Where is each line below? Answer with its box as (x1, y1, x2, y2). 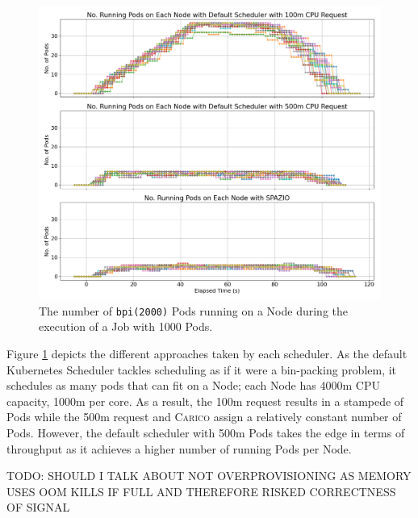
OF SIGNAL (6, 499, 70, 516)
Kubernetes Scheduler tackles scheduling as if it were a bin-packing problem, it (6, 361, 397, 378)
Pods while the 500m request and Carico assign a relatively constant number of (6, 408, 402, 425)
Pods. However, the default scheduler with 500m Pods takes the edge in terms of (6, 424, 405, 441)
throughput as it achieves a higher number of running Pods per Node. (6, 440, 352, 457)
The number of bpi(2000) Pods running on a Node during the (39, 302, 348, 319)
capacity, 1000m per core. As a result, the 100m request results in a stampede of (6, 392, 404, 409)
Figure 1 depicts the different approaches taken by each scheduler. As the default (6, 345, 408, 361)
